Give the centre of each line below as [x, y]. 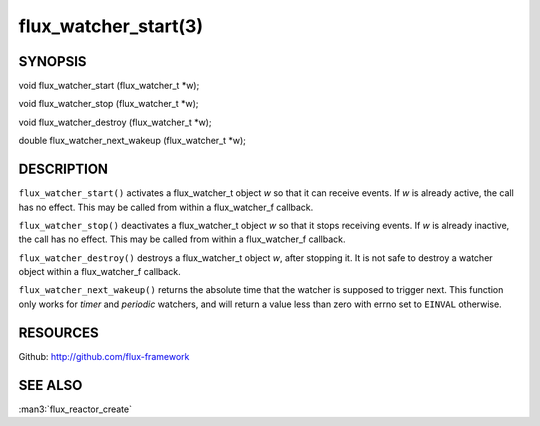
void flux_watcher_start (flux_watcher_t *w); [109, 86]
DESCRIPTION [63, 169]
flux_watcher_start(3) [111, 26]
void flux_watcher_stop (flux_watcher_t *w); [108, 104]
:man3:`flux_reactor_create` [75, 409]
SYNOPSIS [52, 61]
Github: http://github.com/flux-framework [104, 356]
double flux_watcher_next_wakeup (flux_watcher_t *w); [132, 141]
